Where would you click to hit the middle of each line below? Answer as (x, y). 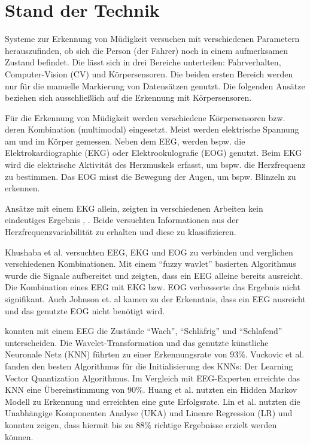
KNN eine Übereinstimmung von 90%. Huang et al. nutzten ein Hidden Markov (151, 390)
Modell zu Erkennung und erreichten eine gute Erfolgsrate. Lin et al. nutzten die (153, 401)
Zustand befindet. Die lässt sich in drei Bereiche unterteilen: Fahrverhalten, (143, 62)
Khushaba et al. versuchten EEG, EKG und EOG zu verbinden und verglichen (149, 252)
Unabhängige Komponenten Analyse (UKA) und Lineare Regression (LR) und (149, 413)
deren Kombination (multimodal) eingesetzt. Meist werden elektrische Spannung (152, 129)
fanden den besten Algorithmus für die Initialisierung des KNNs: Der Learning (149, 366)
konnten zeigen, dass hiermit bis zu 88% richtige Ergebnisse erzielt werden (141, 424)
